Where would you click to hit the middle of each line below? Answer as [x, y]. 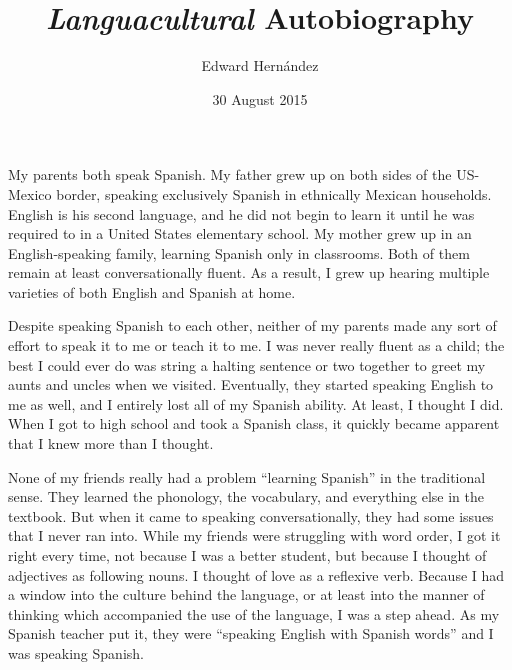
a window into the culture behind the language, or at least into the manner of [246, 594]
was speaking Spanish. [76, 652]
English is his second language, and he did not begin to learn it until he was [241, 213]
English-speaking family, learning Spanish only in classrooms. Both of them [239, 252]
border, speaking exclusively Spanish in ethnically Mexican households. [274, 193]
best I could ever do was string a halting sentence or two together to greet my [247, 364]
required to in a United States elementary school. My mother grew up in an [240, 233]
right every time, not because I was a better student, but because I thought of [247, 555]
